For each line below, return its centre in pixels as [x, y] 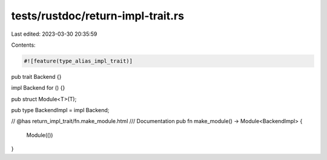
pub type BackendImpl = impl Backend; [60, 110]
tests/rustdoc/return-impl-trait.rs [98, 16]
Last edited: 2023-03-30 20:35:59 [54, 34]
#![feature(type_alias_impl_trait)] [78, 61]
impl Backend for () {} [38, 88]
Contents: [23, 45]
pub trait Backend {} [36, 76]
